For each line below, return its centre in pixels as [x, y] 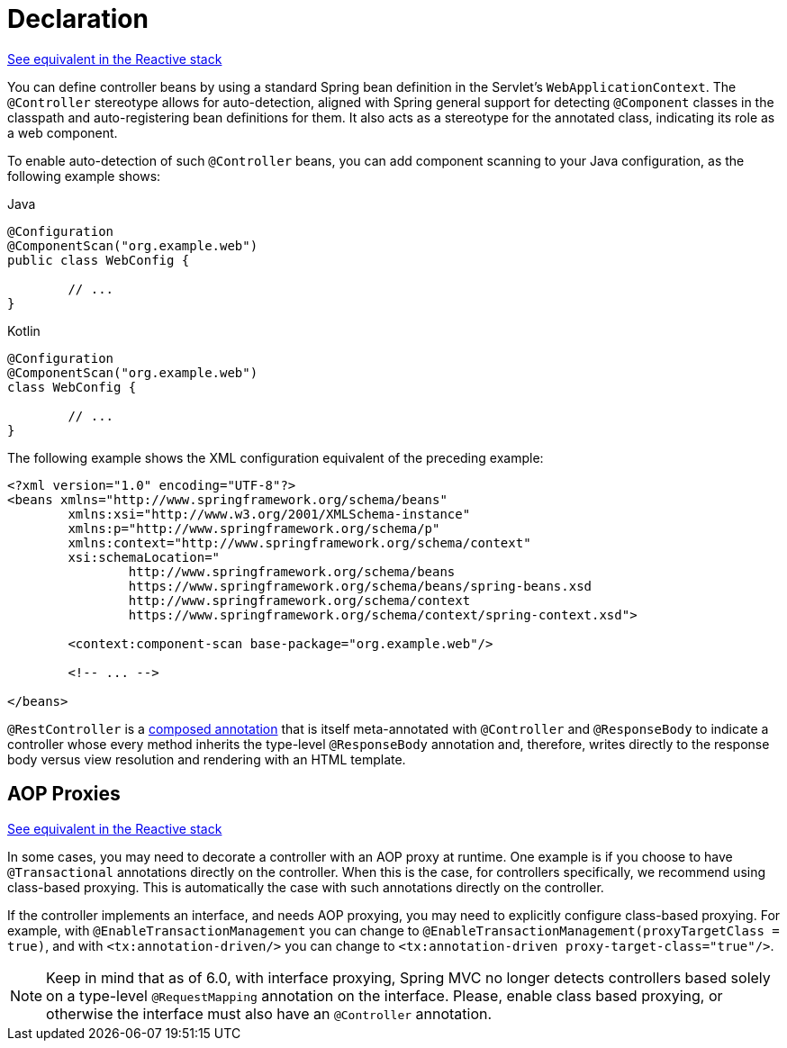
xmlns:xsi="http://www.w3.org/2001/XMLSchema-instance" [269, 514]
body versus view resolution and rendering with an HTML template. [207, 759]
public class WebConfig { [99, 260]
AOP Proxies [64, 794]
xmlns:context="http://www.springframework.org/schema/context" [299, 542]
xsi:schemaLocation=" [144, 557]
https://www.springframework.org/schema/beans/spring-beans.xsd [360, 586]
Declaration [78, 19]
